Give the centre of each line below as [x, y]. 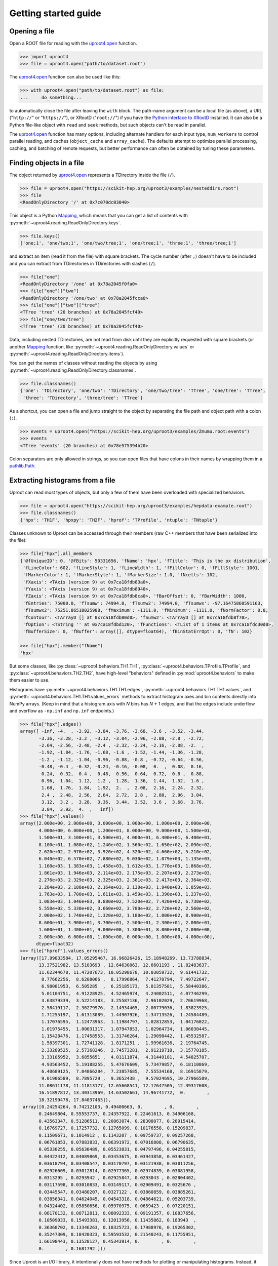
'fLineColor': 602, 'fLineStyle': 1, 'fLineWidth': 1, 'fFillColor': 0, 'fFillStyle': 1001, [142, 568]
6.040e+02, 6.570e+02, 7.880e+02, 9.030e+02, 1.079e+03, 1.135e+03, [126, 859]
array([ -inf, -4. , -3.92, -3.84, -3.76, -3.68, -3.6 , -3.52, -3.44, [112, 731]
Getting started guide [55, 13]
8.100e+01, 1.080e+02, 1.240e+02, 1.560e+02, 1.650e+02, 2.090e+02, [126, 845]
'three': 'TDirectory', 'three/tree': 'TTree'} [83, 398]
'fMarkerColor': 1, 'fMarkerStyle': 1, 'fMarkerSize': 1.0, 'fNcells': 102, [120, 575]
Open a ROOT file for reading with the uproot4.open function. [73, 44]
